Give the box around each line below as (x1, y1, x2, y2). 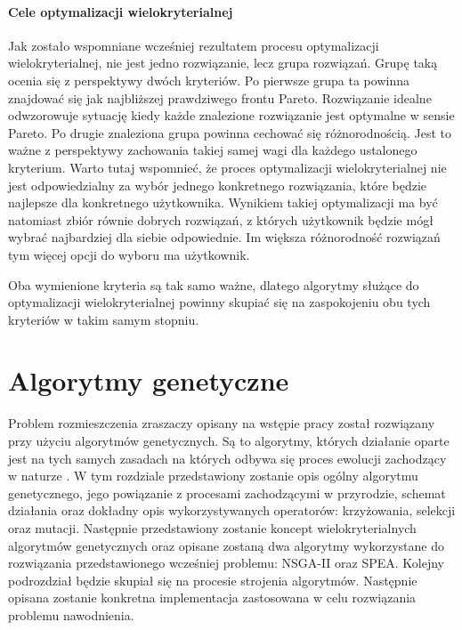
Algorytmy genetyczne (8, 362, 289, 399)
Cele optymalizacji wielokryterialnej (8, 2, 233, 20)
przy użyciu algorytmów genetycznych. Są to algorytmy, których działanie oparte (8, 432, 450, 450)
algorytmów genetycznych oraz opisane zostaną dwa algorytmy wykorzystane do (8, 536, 444, 554)
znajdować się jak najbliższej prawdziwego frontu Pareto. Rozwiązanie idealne (8, 88, 432, 107)
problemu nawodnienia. (8, 605, 134, 624)
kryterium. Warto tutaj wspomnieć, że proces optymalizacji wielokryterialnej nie (8, 157, 447, 176)
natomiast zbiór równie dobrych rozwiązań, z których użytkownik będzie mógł (8, 210, 434, 229)
